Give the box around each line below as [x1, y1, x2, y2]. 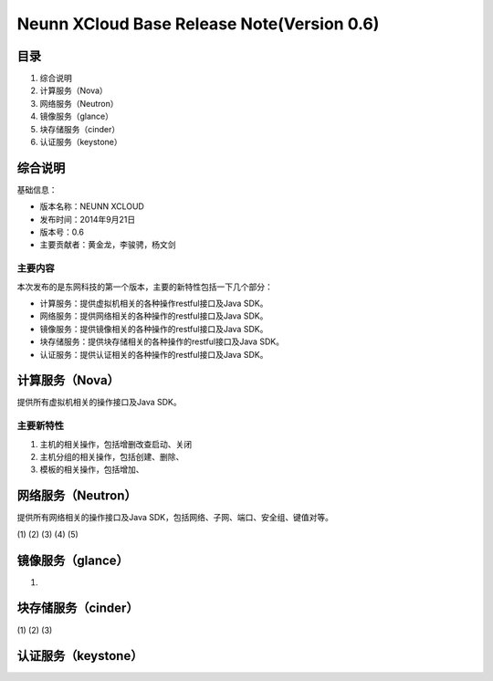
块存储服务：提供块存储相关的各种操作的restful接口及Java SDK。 [39, 336, 285, 347]
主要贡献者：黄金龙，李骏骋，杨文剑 [39, 239, 176, 250]
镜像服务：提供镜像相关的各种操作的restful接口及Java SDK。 [39, 323, 268, 334]
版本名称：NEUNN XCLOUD [39, 201, 145, 212]
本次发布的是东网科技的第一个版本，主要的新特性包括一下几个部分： [16, 281, 273, 292]
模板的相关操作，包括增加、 [39, 464, 144, 475]
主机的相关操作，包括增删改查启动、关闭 [39, 438, 192, 449]
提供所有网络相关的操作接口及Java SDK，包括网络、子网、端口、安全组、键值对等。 [16, 512, 333, 523]
